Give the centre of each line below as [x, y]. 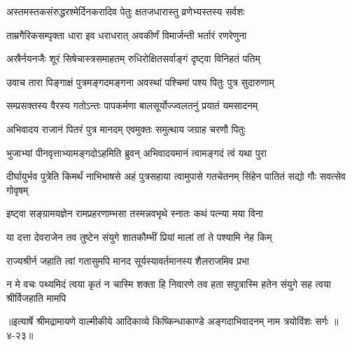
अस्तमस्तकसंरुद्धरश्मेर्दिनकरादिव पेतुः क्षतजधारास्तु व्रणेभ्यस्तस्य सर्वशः [126, 11]
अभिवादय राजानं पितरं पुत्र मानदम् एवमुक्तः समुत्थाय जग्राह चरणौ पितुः [126, 129]
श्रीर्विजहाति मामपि [36, 297]
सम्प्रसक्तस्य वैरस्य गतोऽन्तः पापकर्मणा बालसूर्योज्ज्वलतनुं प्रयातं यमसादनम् [132, 105]
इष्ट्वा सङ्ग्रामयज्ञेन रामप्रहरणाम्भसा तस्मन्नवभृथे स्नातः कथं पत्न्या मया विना [135, 213]
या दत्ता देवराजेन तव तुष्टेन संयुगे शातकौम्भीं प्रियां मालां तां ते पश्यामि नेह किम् [139, 236]
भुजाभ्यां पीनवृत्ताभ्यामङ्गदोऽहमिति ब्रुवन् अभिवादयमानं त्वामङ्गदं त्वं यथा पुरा [136, 152]
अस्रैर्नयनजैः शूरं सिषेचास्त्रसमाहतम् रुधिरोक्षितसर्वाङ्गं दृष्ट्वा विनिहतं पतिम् [133, 58]
